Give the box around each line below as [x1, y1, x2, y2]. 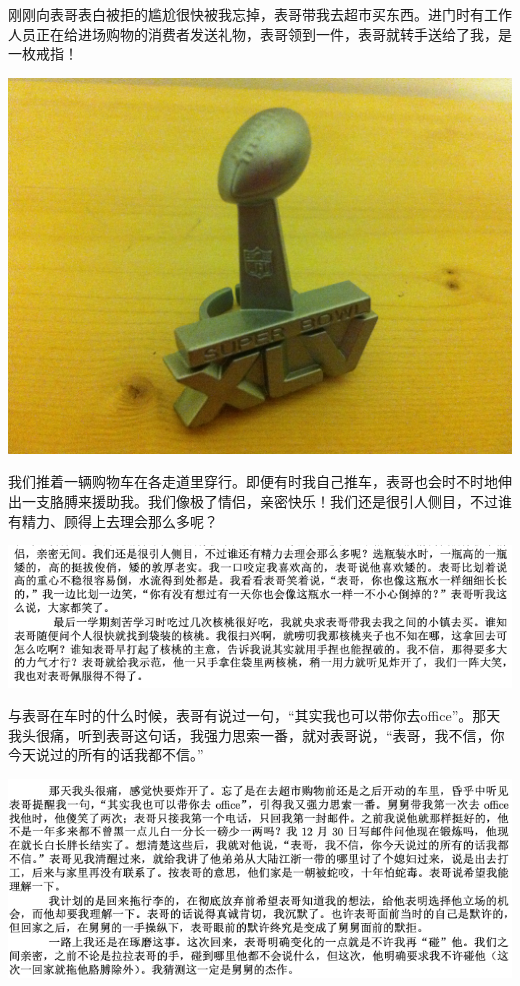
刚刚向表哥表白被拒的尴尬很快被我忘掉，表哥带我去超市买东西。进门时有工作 [8, 4, 512, 24]
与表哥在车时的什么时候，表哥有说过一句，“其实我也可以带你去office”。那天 [8, 705, 501, 726]
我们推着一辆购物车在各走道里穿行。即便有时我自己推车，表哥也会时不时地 [8, 471, 498, 492]
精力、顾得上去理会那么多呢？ [21, 510, 218, 531]
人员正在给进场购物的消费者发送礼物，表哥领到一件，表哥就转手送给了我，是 [8, 23, 512, 44]
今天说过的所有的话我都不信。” [8, 744, 204, 765]
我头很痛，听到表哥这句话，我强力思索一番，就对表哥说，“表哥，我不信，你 [8, 724, 505, 745]
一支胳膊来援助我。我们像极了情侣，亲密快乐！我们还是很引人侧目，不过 [21, 491, 498, 511]
